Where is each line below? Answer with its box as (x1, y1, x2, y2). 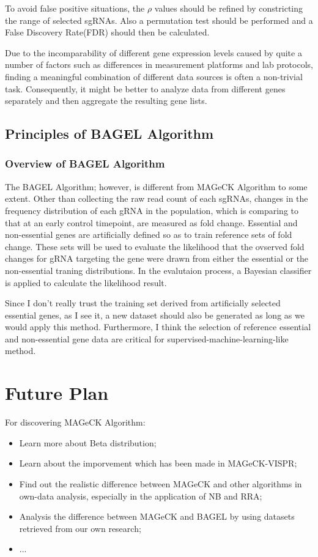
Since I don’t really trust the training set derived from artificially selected (5, 297, 281, 309)
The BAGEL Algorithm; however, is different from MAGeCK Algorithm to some (5, 180, 308, 193)
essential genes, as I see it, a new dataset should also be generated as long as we (5, 308, 305, 321)
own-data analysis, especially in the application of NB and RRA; (19, 489, 262, 502)
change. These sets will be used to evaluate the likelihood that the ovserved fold (5, 240, 305, 253)
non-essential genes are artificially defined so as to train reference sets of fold (5, 228, 292, 241)
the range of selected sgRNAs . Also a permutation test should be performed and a (5, 13, 313, 26)
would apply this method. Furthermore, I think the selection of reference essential (5, 320, 311, 333)
